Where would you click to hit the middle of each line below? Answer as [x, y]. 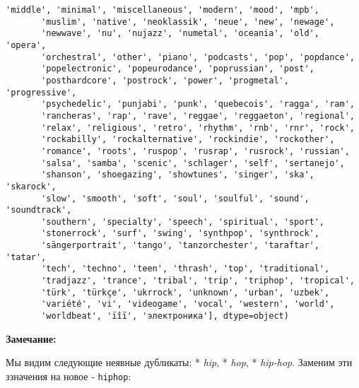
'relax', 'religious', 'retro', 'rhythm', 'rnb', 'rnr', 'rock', [198, 128]
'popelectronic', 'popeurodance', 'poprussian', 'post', [178, 69]
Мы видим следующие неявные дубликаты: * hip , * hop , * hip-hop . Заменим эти [179, 362]
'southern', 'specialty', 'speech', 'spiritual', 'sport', [183, 222]
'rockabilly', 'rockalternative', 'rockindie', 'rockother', [188, 140]
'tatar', [26, 257]
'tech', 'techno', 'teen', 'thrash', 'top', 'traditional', [186, 269]
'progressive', [41, 92]
